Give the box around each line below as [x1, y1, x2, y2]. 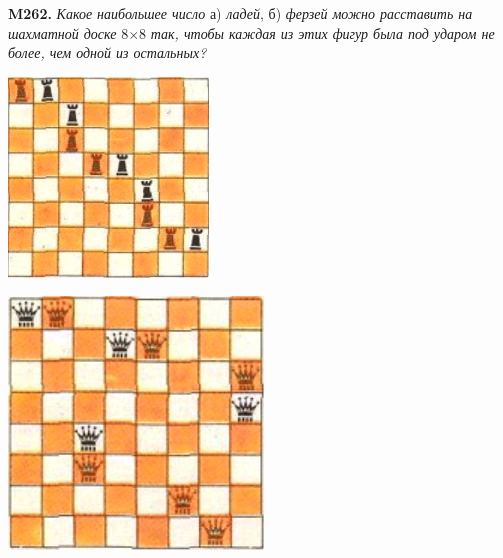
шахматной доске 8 [8, 22, 129, 43]
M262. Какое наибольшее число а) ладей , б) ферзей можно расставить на [8, 3, 473, 23]
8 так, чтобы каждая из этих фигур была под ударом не [139, 22, 495, 43]
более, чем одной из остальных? [8, 42, 207, 63]
